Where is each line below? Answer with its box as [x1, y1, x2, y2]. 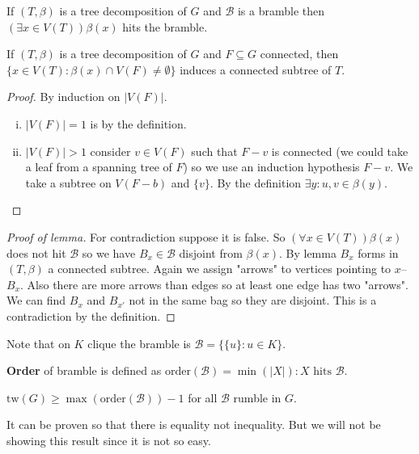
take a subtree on [25, 174, 112, 191]
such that [191, 142, 238, 159]
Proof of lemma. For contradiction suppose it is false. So [6, 228, 286, 245]
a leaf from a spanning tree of [25, 158, 172, 175]
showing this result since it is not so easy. [6, 431, 211, 448]
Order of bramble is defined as [6, 362, 162, 379]
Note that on [6, 334, 70, 351]
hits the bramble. [122, 18, 208, 35]
